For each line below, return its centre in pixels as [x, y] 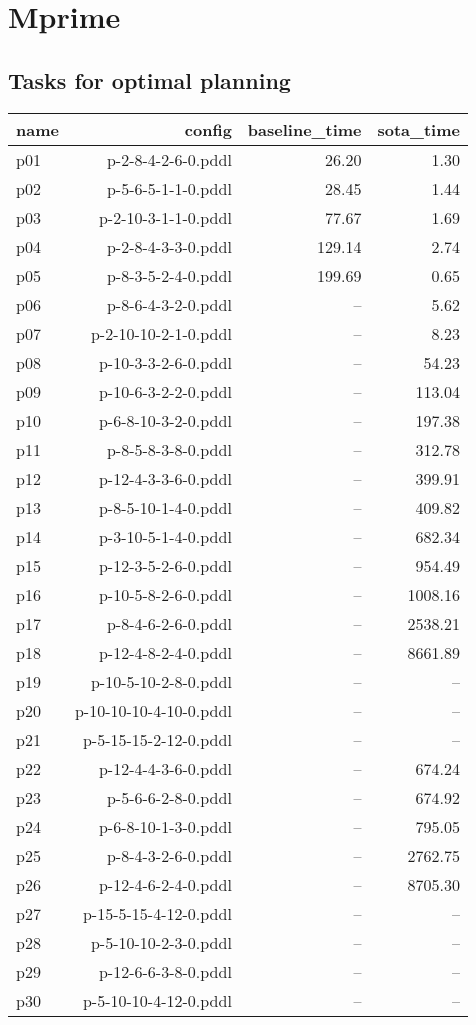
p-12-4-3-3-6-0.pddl [165, 478]
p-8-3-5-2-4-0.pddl [169, 275]
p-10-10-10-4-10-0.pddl [153, 710]
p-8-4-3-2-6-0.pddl [169, 855]
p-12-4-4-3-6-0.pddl [165, 768]
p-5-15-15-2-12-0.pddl [157, 739]
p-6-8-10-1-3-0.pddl [165, 826]
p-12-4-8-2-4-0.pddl [165, 652]
